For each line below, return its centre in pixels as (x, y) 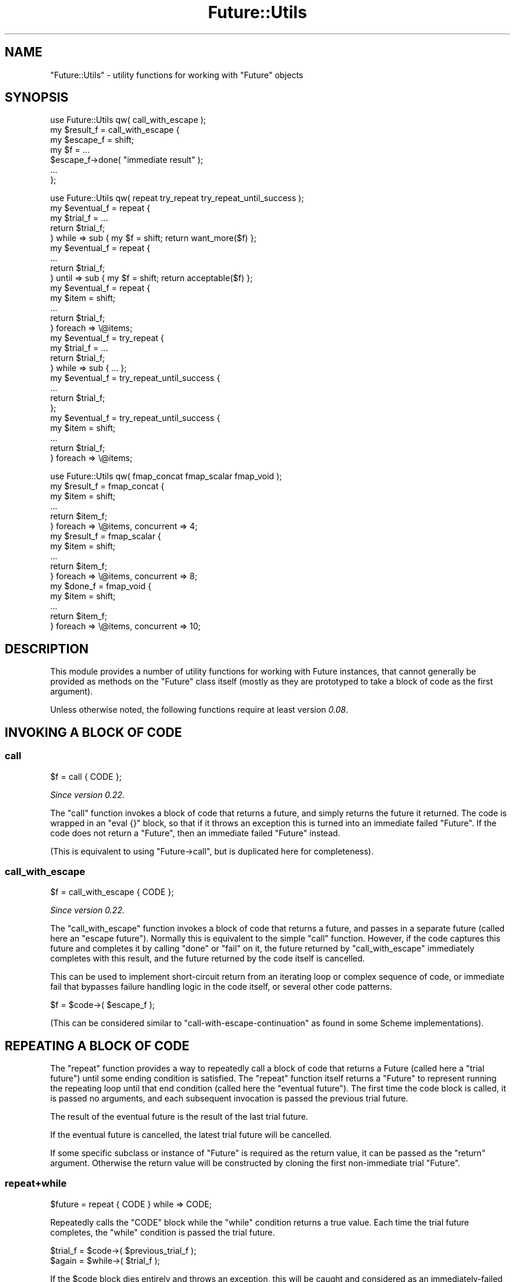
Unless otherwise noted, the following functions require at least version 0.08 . (199, 710)
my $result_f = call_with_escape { (115, 130)
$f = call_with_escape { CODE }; (112, 892)
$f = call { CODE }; (86, 776)
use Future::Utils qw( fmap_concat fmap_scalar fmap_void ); (166, 476)
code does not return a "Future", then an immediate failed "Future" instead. (195, 833)
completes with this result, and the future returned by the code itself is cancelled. (208, 959)
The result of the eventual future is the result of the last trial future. (179, 1117)
